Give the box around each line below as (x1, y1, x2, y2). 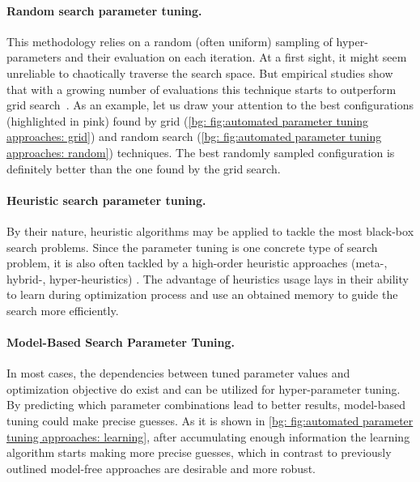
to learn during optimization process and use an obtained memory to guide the (6, 286, 398, 303)
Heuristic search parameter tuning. (6, 191, 206, 208)
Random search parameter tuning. (6, 2, 202, 19)
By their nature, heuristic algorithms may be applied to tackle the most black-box (6, 222, 414, 239)
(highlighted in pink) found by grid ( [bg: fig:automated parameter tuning (6, 112, 369, 129)
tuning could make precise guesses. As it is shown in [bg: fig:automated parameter (6, 412, 414, 429)
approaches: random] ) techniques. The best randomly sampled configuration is (6, 143, 395, 160)
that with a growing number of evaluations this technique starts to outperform (6, 80, 397, 97)
